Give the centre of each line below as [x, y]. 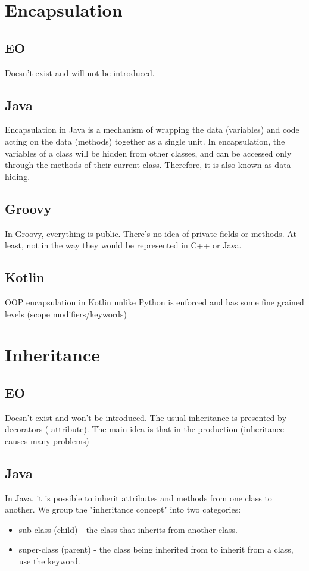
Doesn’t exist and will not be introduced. [80, 72]
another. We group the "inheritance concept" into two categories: [123, 509]
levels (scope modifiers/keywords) [66, 313]
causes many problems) [47, 440]
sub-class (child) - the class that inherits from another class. [128, 529]
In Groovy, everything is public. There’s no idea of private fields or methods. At [151, 233]
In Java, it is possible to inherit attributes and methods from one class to [138, 497]
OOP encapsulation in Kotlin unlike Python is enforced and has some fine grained [154, 302]
